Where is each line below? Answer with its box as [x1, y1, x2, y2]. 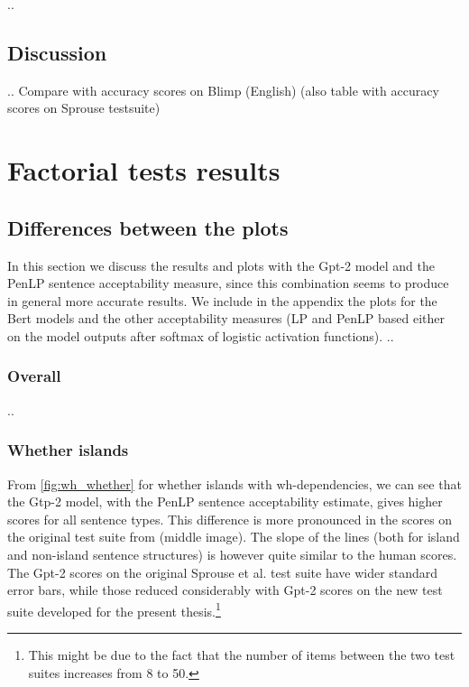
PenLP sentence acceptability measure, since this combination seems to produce [7, 274, 449, 292]
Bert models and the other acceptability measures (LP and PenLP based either [7, 309, 446, 328]
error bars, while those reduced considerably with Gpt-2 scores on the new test [7, 580, 443, 599]
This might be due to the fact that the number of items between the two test [28, 645, 455, 664]
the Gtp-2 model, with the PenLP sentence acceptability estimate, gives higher [7, 492, 443, 511]
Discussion [7, 38, 107, 66]
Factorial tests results [7, 152, 280, 189]
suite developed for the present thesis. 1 [7, 599, 221, 620]
